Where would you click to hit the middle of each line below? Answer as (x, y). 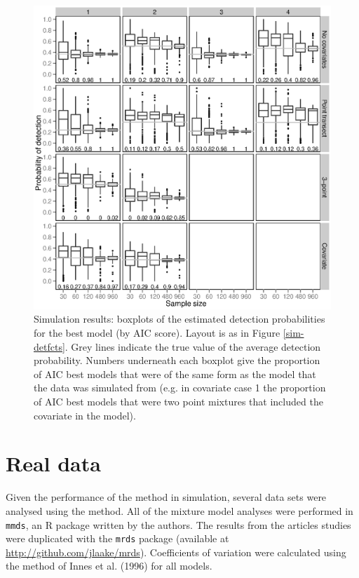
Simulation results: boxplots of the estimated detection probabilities (179, 319)
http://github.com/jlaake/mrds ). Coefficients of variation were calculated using (176, 552)
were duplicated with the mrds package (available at (117, 538)
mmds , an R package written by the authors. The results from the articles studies (178, 524)
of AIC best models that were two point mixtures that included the (178, 402)
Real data (53, 463)
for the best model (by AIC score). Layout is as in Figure (157, 333)
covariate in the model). (85, 415)
